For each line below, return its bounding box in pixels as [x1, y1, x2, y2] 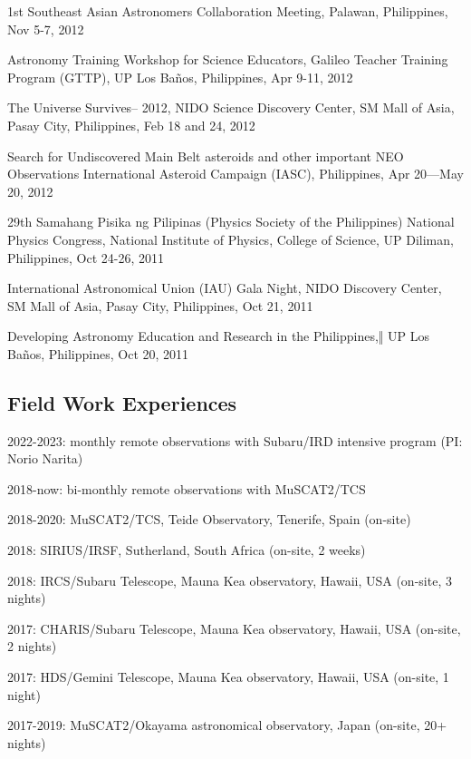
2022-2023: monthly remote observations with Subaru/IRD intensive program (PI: [7, 431, 463, 450]
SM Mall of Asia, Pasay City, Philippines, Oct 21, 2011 [7, 296, 313, 315]
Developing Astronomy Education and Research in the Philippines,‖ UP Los [7, 326, 430, 345]
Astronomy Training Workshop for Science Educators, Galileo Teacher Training [7, 50, 448, 69]
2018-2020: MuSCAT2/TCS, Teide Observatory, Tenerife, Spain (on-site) [7, 510, 411, 529]
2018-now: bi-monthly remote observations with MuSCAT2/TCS [7, 479, 366, 498]
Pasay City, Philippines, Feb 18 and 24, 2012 [7, 115, 255, 134]
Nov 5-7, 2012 [7, 19, 84, 38]
